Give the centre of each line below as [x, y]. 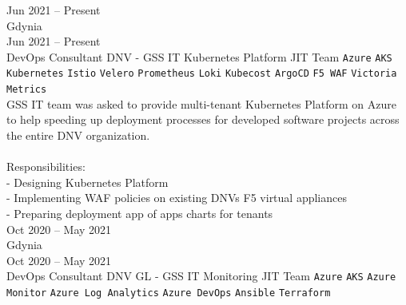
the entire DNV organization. [78, 135]
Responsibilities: [46, 166]
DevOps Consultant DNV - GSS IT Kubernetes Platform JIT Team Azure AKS [199, 56]
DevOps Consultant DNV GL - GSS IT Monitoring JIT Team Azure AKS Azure [201, 276]
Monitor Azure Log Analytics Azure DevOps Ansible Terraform [169, 293]
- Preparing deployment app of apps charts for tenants [140, 213]
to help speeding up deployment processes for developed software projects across [203, 119]
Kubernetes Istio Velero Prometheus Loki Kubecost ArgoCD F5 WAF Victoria [202, 74]
